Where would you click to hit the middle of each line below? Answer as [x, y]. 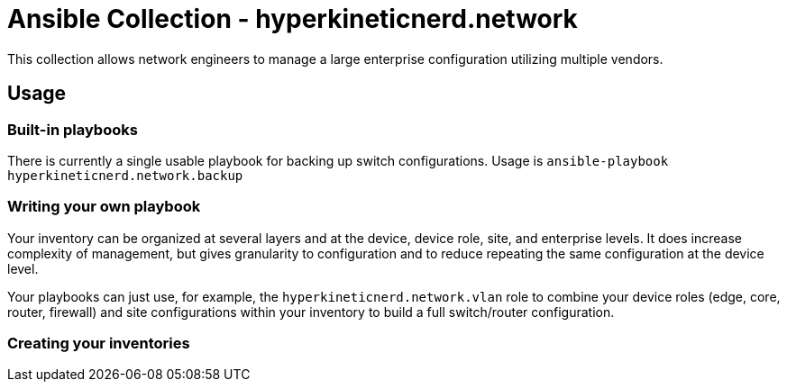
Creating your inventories [99, 344]
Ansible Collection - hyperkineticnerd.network [293, 19]
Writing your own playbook [104, 207]
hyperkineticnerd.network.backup [125, 175]
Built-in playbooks [73, 129]
